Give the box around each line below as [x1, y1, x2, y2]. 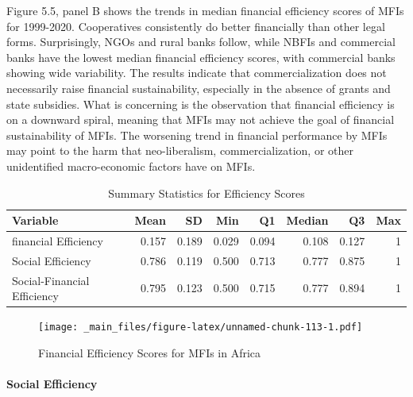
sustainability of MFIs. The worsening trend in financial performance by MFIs [6, 126, 388, 143]
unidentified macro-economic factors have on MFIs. [6, 157, 256, 174]
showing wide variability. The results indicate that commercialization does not [6, 64, 387, 81]
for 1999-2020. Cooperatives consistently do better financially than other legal [6, 17, 385, 34]
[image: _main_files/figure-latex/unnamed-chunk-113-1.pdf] [38, 322, 363, 333]
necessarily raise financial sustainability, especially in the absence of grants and [6, 79, 391, 96]
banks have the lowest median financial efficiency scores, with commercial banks [6, 48, 396, 65]
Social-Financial [12, 272, 90, 288]
